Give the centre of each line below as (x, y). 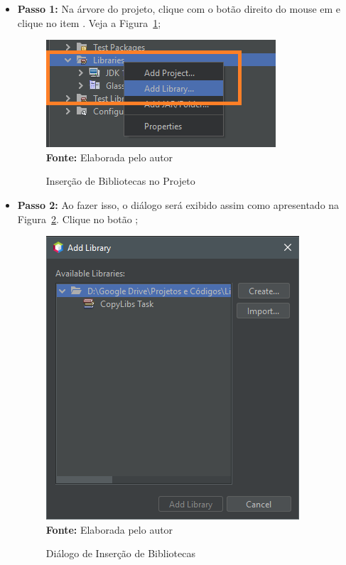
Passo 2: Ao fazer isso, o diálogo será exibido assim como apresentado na (178, 204)
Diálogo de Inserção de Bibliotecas (120, 553)
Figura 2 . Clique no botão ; (78, 219)
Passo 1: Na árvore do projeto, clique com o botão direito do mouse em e (179, 9)
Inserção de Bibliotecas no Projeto (120, 181)
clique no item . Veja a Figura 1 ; (89, 22)
